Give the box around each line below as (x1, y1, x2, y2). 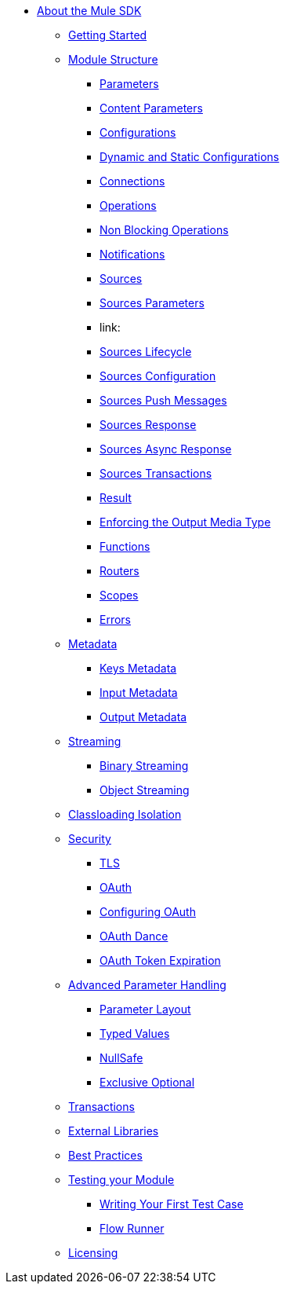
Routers (100, 564, 139, 577)
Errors (100, 613, 131, 626)
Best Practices (68, 1149, 143, 1162)
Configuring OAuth (100, 905, 196, 918)
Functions (100, 540, 150, 553)
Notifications (100, 247, 165, 261)
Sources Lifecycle (100, 345, 192, 358)
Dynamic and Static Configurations (100, 150, 280, 163)
